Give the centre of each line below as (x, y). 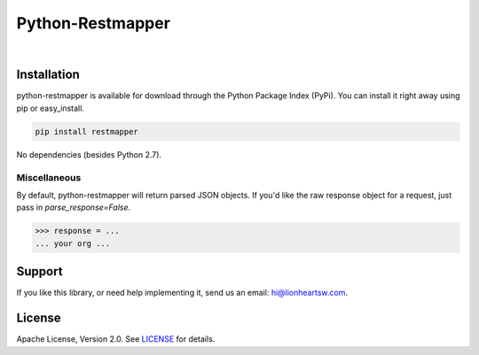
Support (39, 271)
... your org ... (73, 243)
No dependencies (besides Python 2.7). (89, 154)
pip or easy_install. (50, 108)
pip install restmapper (87, 131)
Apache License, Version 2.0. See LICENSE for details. (116, 339)
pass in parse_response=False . (74, 207)
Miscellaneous (49, 177)
